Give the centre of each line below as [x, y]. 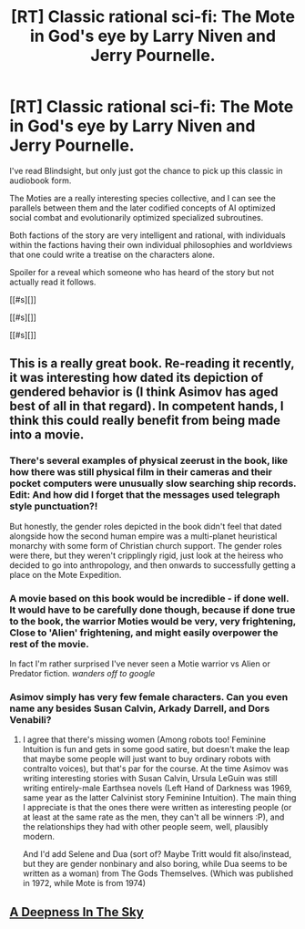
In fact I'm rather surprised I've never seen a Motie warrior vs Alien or [140, 664]
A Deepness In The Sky [76, 912]
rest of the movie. [49, 644]
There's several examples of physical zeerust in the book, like [149, 460]
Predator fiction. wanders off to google [82, 673]
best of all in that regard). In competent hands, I [147, 406]
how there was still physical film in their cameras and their [141, 472]
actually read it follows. [53, 282]
